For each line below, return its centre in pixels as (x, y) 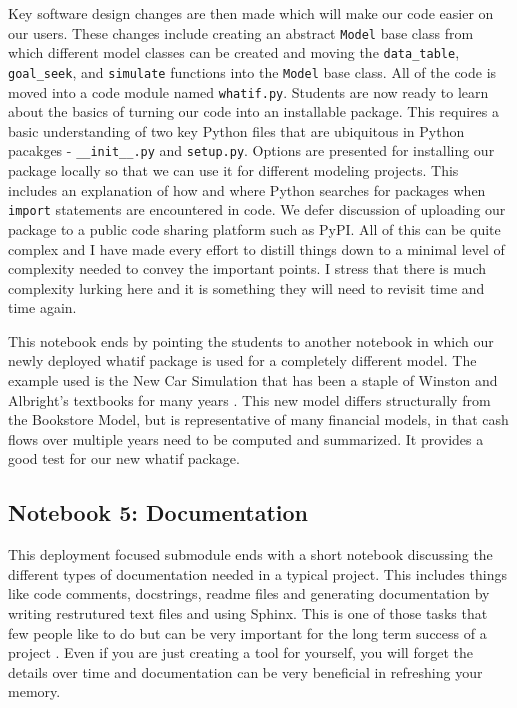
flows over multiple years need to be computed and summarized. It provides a (246, 438)
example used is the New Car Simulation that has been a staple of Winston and (253, 380)
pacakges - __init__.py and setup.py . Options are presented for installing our (251, 150)
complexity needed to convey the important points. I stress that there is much (247, 268)
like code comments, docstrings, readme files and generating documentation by (249, 593)
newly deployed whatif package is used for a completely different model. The (242, 360)
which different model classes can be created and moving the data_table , (234, 52)
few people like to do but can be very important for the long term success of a (247, 632)
